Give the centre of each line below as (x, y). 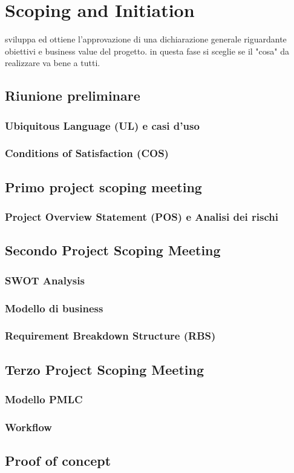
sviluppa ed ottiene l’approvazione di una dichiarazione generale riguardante (146, 39)
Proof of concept (58, 461)
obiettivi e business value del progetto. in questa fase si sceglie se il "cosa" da (147, 51)
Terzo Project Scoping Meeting (104, 369)
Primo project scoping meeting (103, 186)
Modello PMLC (44, 399)
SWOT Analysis (45, 280)
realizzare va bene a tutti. (53, 63)
